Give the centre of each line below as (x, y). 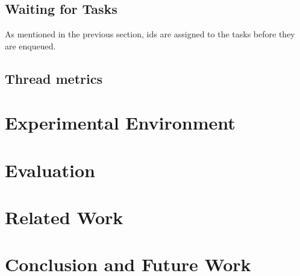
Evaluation (50, 170)
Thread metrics (54, 78)
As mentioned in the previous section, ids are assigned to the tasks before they (150, 34)
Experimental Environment (120, 123)
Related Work (64, 217)
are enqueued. (30, 45)
